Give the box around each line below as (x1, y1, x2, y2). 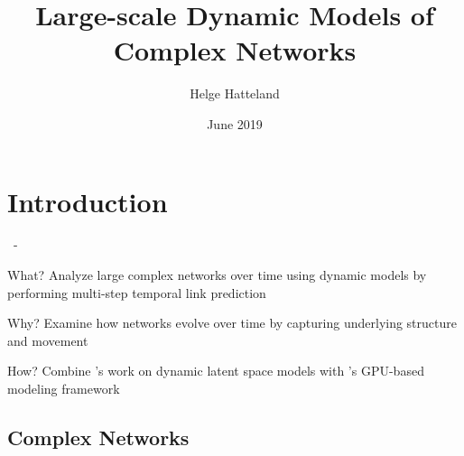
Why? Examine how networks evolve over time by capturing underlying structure (7, 313, 457, 332)
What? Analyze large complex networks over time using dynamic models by (7, 265, 427, 284)
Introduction (7, 182, 168, 219)
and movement (7, 330, 88, 349)
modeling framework (7, 379, 120, 397)
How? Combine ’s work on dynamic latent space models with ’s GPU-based (7, 361, 424, 380)
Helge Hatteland (190, 84, 280, 103)
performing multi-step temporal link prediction (7, 283, 266, 302)
